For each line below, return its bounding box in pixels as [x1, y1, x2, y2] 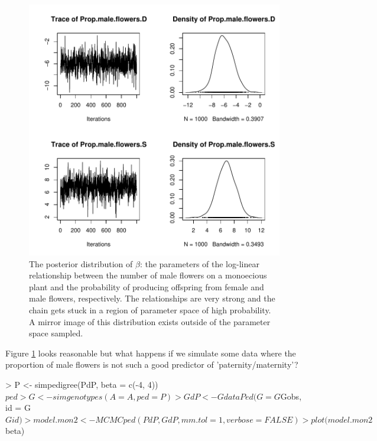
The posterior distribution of [29, 257, 133, 270]
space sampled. [29, 327, 83, 339]
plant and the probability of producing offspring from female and [29, 280, 264, 293]
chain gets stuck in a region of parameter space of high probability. [29, 303, 271, 316]
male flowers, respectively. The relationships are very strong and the [29, 292, 275, 304]
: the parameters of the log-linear [139, 257, 259, 270]
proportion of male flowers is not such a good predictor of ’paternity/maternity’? [5, 358, 298, 371]
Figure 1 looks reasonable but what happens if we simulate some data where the [5, 346, 296, 359]
